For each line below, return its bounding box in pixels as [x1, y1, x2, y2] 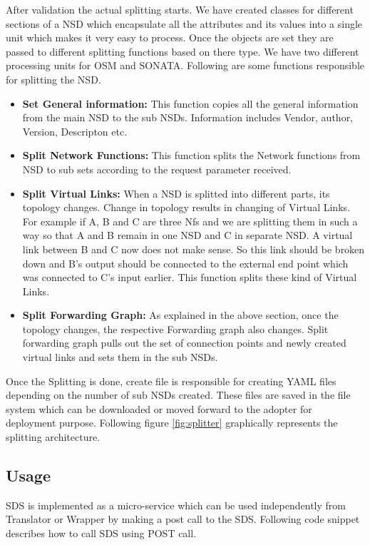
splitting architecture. [6, 429, 101, 444]
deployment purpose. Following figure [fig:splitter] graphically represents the [6, 415, 338, 430]
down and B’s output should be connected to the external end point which [22, 255, 349, 270]
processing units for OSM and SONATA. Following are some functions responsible [6, 58, 364, 73]
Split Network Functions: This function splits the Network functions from [22, 148, 361, 163]
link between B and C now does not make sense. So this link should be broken [22, 241, 365, 256]
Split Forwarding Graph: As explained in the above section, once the [22, 307, 339, 322]
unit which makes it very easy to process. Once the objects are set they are [6, 30, 334, 45]
